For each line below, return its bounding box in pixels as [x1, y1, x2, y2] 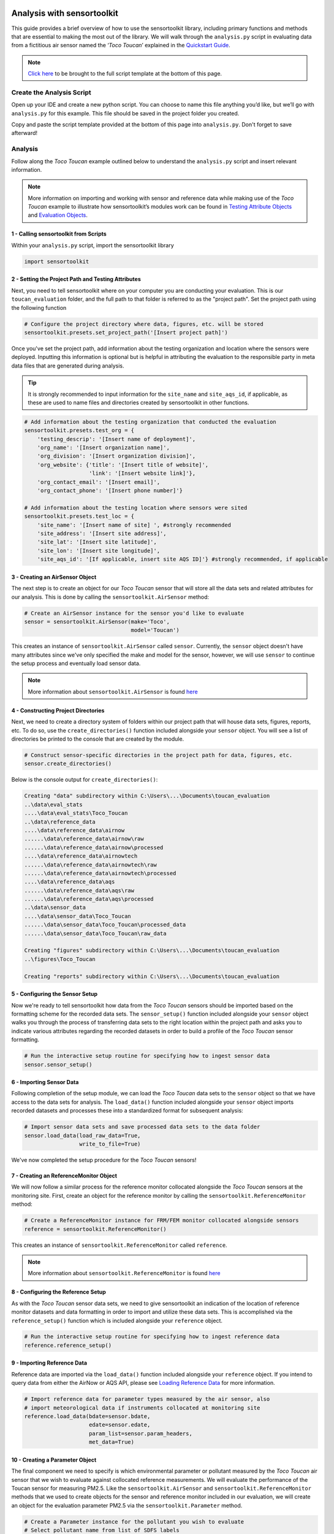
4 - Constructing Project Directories [11, 706, 105, 714]
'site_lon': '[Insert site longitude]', [37, 547, 161, 554]
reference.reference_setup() [24, 1341, 112, 1349]
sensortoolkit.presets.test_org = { [24, 427, 135, 434]
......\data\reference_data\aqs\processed [24, 896, 154, 903]
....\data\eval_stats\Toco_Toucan [24, 810, 128, 817]
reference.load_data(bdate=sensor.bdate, [24, 1413, 151, 1420]
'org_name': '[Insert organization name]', [37, 444, 170, 451]
